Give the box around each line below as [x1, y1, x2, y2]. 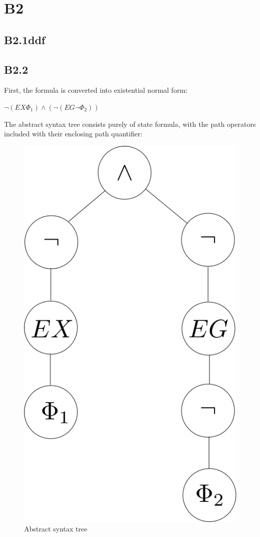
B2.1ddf [4, 32, 46, 47]
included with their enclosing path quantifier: [4, 128, 143, 139]
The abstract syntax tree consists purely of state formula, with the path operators [4, 118, 256, 129]
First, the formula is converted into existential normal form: [4, 85, 188, 95]
